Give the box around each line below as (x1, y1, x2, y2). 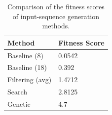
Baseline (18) (7, 62, 47, 72)
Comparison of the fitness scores (7, 1, 105, 11)
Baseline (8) (7, 50, 43, 60)
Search (7, 87, 28, 97)
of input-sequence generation (12, 11, 99, 21)
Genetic (7, 99, 31, 109)
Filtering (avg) (7, 74, 52, 85)
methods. (42, 21, 70, 31)
